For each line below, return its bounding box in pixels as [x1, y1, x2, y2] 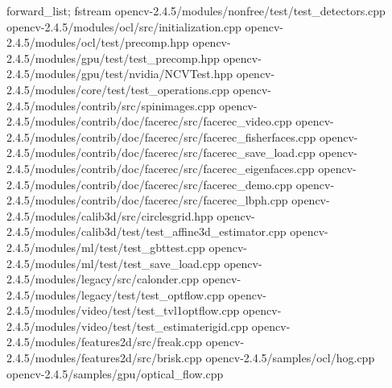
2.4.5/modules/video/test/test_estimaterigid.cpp [6, 317, 249, 334]
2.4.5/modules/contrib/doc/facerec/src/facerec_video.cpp [6, 113, 292, 130]
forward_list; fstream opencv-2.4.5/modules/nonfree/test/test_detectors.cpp [6, 2, 386, 19]
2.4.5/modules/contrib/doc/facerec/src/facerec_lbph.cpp [6, 192, 288, 208]
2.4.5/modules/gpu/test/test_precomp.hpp [6, 49, 220, 66]
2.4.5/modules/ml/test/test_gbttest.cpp [6, 238, 205, 255]
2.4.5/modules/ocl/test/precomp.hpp [6, 34, 189, 51]
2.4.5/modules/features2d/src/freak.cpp [6, 333, 203, 350]
